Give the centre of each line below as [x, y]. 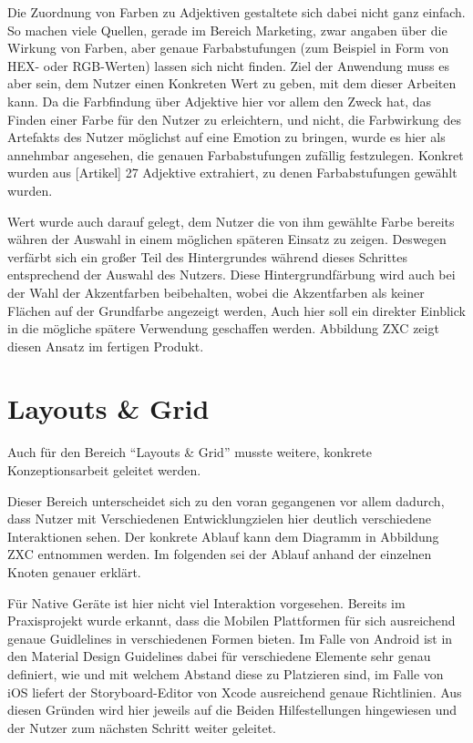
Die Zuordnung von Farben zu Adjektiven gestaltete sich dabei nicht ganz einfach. [236, 12]
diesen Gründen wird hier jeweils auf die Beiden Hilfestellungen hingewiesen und [232, 710]
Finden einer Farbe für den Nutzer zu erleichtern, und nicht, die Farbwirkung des [235, 119]
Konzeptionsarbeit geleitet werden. [104, 470]
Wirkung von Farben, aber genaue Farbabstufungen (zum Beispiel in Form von [228, 48]
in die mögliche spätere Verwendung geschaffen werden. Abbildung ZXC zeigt [223, 328]
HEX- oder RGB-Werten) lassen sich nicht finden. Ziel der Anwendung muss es [229, 65]
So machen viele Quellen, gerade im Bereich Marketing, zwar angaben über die [227, 30]
